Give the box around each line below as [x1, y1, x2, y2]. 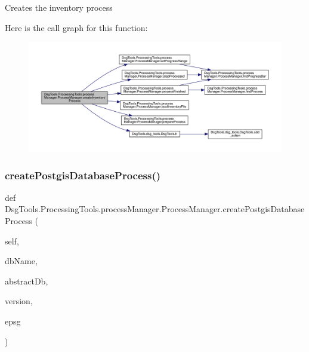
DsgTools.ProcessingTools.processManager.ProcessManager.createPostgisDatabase [5, 203, 305, 215]
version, [5, 295, 33, 307]
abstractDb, [5, 274, 48, 287]
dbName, [5, 255, 38, 267]
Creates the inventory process [5, 1, 113, 13]
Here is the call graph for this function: [5, 21, 148, 33]
